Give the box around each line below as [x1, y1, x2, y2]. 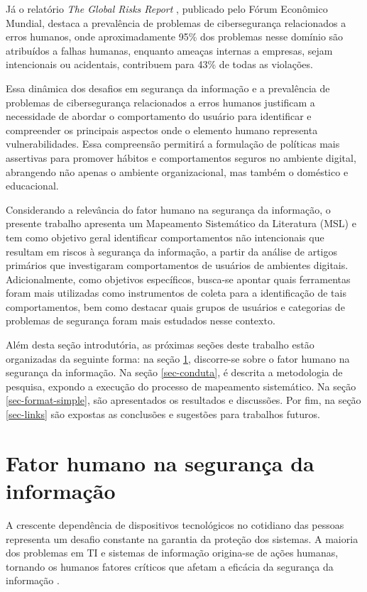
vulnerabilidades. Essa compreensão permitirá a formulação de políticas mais [6, 136, 340, 151]
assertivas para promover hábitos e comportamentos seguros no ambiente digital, [6, 150, 356, 165]
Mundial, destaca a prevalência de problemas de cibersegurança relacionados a [6, 15, 346, 30]
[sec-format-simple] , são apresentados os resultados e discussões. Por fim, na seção [6, 393, 361, 407]
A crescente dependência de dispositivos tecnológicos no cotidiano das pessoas [6, 517, 344, 532]
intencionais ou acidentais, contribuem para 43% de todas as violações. [6, 57, 313, 72]
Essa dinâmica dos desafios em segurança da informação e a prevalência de [6, 80, 330, 95]
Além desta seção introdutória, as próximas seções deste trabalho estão [6, 337, 314, 352]
